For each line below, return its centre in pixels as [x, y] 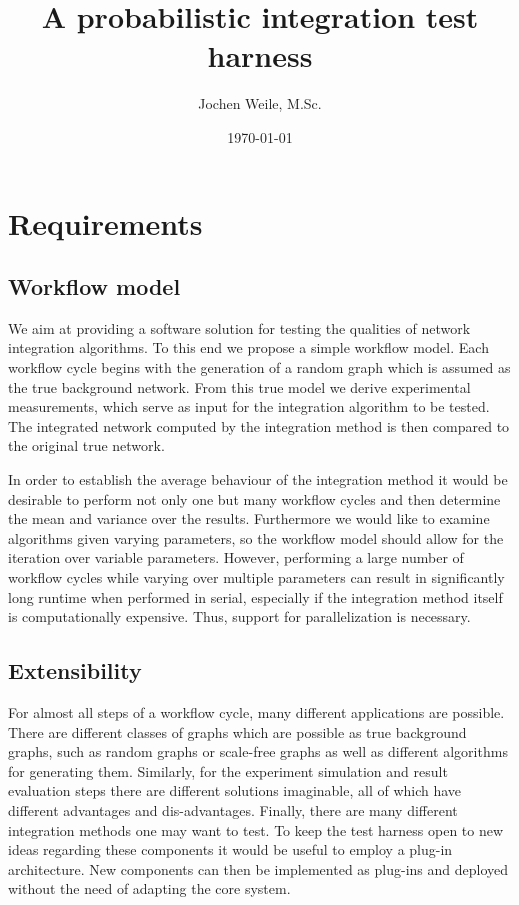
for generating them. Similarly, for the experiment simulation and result [228, 770]
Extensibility [75, 670]
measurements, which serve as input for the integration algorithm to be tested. [249, 406]
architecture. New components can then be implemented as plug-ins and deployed [258, 868]
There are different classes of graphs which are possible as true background [237, 731]
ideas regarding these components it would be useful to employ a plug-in [230, 849]
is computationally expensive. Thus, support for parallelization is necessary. [239, 616]
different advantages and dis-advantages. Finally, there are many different [233, 809]
